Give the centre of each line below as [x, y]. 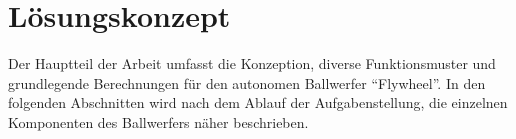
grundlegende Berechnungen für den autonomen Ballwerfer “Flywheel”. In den [247, 82]
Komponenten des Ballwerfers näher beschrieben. [158, 121]
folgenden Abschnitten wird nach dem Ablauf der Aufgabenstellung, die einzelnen [258, 102]
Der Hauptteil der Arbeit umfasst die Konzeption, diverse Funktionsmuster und [252, 63]
